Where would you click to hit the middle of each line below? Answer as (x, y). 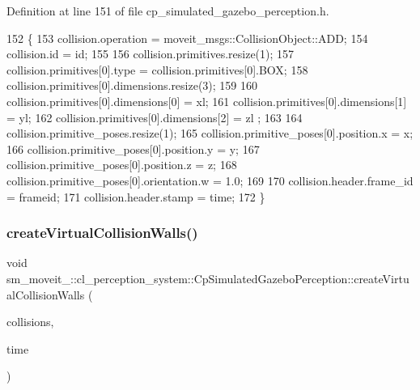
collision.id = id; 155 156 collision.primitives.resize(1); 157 (151, 54)
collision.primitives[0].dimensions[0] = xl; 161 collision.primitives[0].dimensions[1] (207, 101)
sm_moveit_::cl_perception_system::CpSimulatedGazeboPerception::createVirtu (208, 278)
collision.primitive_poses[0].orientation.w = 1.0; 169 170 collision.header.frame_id (210, 180)
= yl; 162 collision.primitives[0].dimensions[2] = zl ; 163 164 (155, 117)
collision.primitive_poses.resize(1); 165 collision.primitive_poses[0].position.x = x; (210, 133)
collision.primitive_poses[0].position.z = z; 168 (122, 165)
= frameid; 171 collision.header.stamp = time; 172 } (136, 196)
